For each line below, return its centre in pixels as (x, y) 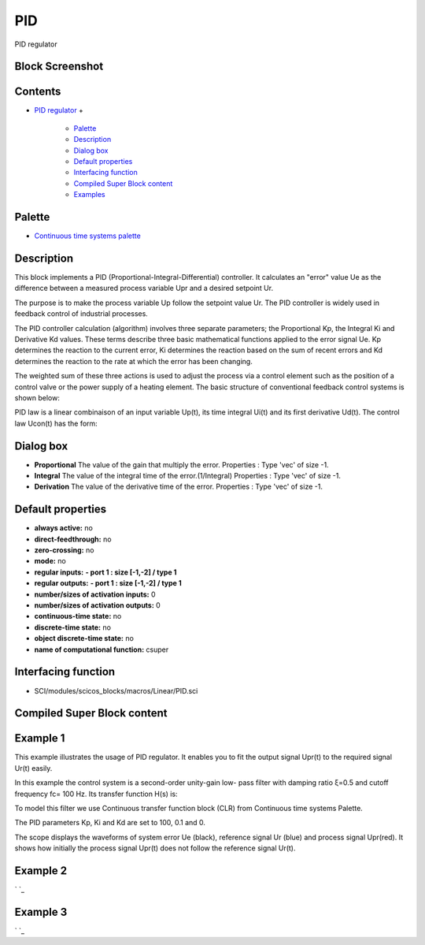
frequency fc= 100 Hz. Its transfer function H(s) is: (96, 794)
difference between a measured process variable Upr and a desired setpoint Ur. (144, 288)
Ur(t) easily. (33, 768)
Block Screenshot (59, 67)
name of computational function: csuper (102, 649)
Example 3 (41, 912)
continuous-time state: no (78, 616)
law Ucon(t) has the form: (56, 423)
